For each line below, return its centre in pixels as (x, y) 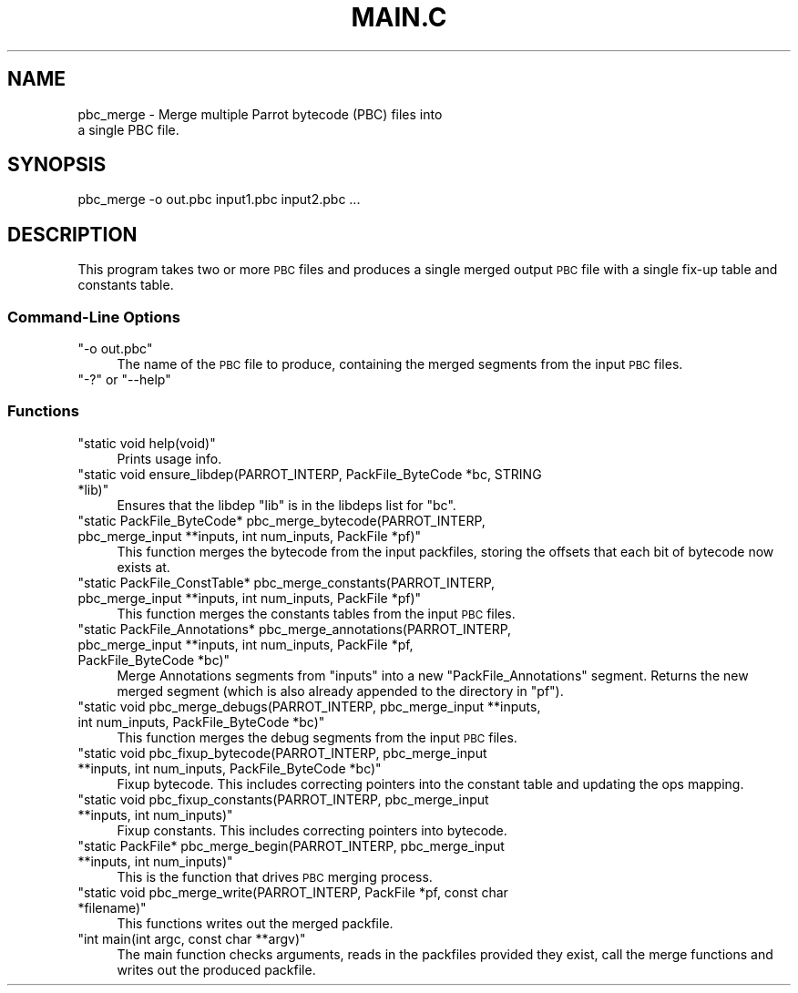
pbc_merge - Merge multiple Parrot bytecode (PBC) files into (260, 114)
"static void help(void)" (147, 443)
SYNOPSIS (57, 165)
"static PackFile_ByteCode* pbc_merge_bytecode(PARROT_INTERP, (281, 520)
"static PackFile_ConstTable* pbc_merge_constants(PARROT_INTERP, (286, 582)
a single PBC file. (128, 129)
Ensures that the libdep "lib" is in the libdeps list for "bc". (286, 505)
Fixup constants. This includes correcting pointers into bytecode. (312, 830)
